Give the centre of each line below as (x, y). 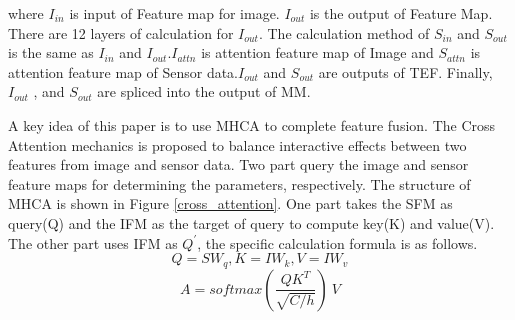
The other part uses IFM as (93, 242)
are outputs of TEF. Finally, (405, 71)
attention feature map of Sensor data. (123, 71)
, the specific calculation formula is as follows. (337, 242)
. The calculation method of (344, 32)
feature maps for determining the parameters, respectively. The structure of (239, 183)
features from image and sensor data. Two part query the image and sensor (238, 164)
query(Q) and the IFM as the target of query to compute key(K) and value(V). (251, 222)
